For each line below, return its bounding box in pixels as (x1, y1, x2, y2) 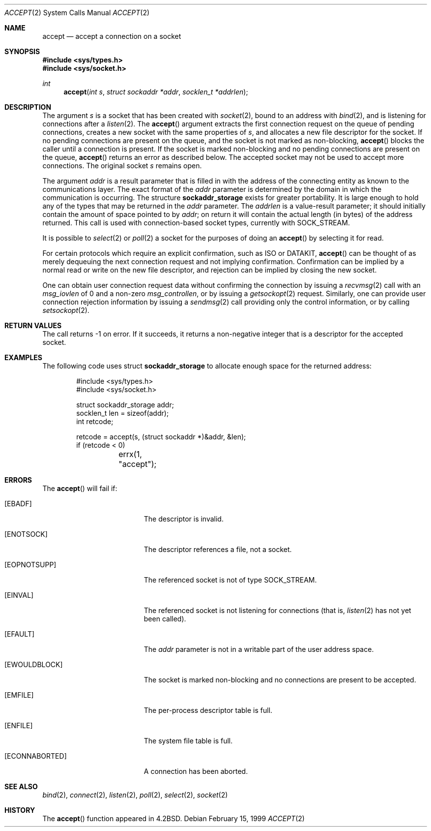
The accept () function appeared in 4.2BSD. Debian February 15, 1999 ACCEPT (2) (42, 814, 305, 823)
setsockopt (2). (42, 306, 89, 314)
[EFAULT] (4, 630, 35, 638)
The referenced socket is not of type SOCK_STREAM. (144, 576, 317, 584)
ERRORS (4, 476, 32, 484)
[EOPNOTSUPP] (4, 560, 57, 569)
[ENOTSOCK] (4, 530, 48, 538)
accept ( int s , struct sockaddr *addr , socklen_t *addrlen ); (63, 88, 248, 96)
